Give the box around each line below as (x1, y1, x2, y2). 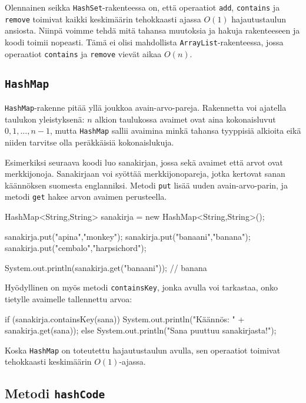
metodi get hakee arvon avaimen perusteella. (5, 190, 167, 203)
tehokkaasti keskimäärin (5, 355, 92, 368)
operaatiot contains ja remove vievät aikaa (5, 47, 162, 60)
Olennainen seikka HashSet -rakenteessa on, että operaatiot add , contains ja (5, 1, 280, 13)
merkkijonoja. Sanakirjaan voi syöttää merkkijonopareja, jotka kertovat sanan (5, 167, 285, 180)
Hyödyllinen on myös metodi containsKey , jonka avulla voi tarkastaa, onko (5, 281, 278, 293)
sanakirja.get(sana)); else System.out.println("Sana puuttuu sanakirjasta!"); (5, 324, 277, 336)
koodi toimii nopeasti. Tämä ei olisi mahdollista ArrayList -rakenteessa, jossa (5, 35, 284, 48)
